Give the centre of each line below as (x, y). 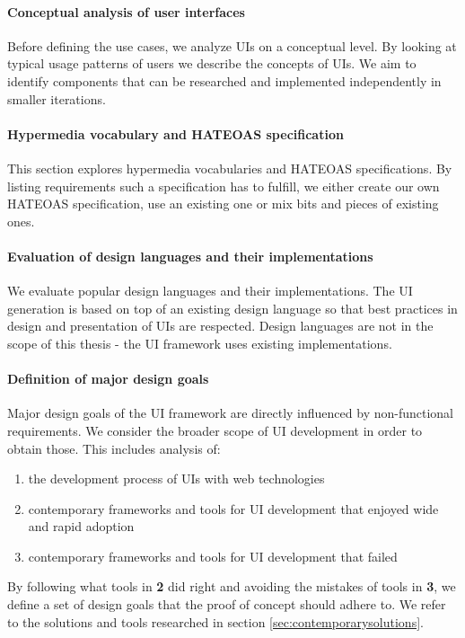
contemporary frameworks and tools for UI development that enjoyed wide (233, 508)
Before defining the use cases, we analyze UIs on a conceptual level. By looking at (232, 45)
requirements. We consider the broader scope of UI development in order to (215, 430)
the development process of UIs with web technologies (176, 478)
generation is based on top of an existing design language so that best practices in (232, 308)
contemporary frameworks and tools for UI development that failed (213, 556)
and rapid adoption (81, 526)
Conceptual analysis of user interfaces (126, 11)
